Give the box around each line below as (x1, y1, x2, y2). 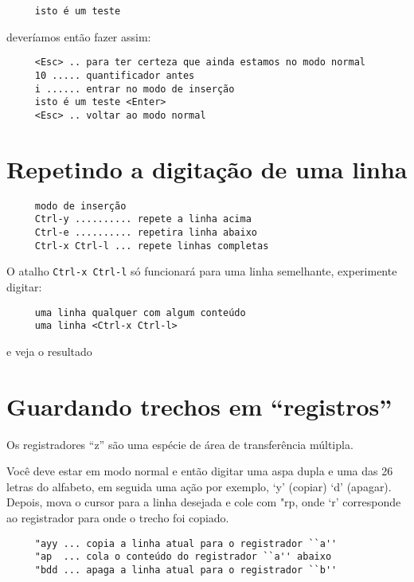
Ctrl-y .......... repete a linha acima (34, 213, 252, 225)
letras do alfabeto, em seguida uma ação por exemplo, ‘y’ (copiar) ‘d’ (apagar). (6, 478, 392, 494)
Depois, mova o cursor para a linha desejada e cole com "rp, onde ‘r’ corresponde (6, 494, 401, 510)
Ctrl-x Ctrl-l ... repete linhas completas (34, 240, 269, 252)
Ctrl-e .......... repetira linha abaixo (34, 226, 257, 238)
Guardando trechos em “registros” (6, 389, 393, 422)
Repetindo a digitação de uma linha (6, 152, 408, 185)
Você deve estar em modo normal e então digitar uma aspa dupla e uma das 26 (6, 463, 393, 479)
